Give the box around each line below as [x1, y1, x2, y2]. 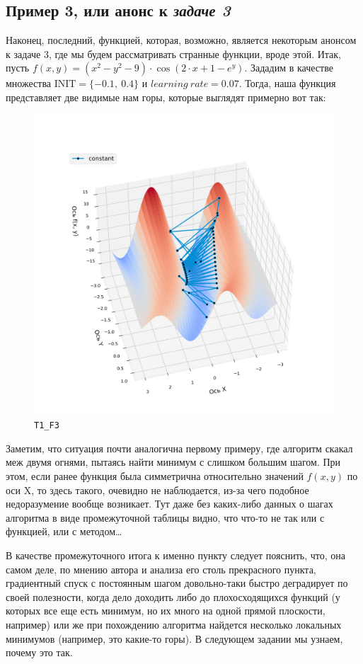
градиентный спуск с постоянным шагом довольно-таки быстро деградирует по [6, 576, 348, 590]
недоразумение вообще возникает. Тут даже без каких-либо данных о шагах [6, 496, 333, 511]
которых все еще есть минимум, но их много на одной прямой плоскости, [6, 603, 325, 618]
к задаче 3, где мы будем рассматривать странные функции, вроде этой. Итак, [6, 46, 342, 61]
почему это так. [6, 645, 73, 660]
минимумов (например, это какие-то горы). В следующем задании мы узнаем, [6, 631, 343, 646]
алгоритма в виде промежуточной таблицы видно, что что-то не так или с [6, 510, 325, 525]
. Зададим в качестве [244, 60, 333, 75]
